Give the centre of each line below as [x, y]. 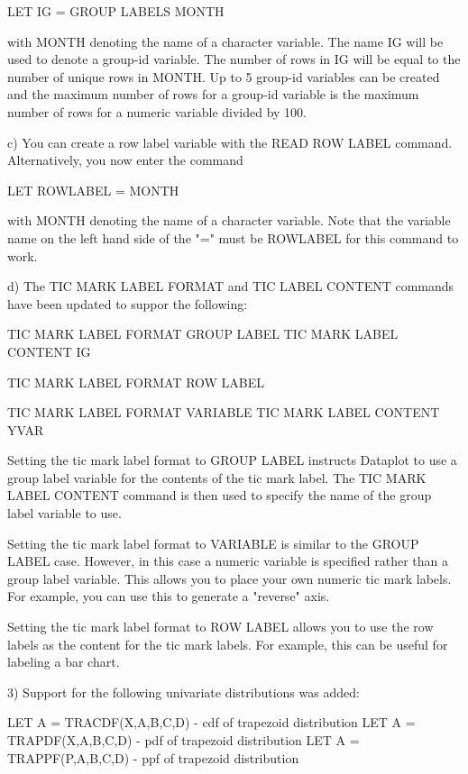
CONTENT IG [49, 351]
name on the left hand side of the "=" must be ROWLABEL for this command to [233, 237]
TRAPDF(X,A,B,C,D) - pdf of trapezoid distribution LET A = [184, 740]
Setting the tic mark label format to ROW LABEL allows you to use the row [220, 627]
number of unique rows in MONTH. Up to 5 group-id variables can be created [224, 76]
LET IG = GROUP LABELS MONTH [116, 11]
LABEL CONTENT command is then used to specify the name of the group [220, 495]
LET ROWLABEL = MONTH [93, 190]
